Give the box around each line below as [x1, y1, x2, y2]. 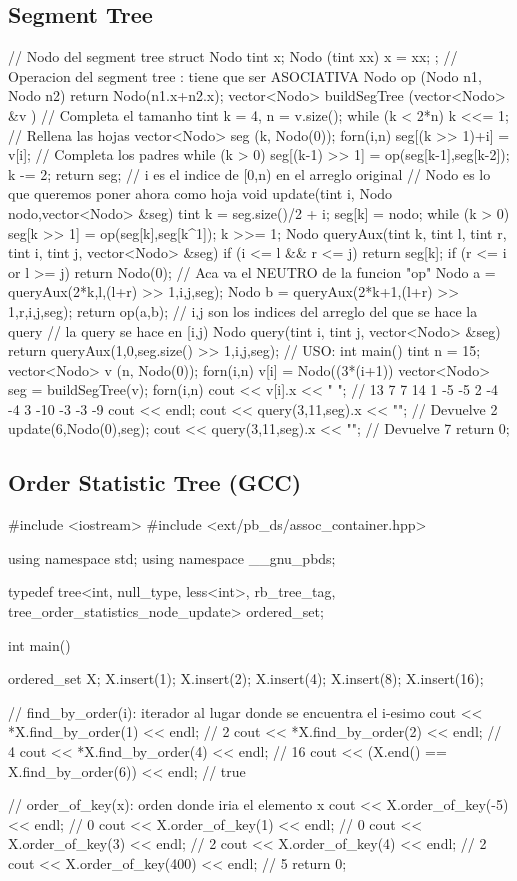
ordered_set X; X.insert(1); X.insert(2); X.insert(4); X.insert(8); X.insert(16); [8, 668, 484, 689]
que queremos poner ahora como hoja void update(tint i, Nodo [8, 183, 393, 204]
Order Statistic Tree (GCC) [8, 467, 302, 498]
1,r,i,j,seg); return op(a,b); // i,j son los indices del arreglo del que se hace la [8, 300, 478, 321]
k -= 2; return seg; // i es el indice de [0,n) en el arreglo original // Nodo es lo [8, 163, 491, 184]
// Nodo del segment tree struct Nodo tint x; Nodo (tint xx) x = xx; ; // [8, 46, 458, 67]
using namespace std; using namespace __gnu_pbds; [8, 547, 336, 568]
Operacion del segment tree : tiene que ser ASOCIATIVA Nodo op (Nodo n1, [8, 65, 482, 86]
